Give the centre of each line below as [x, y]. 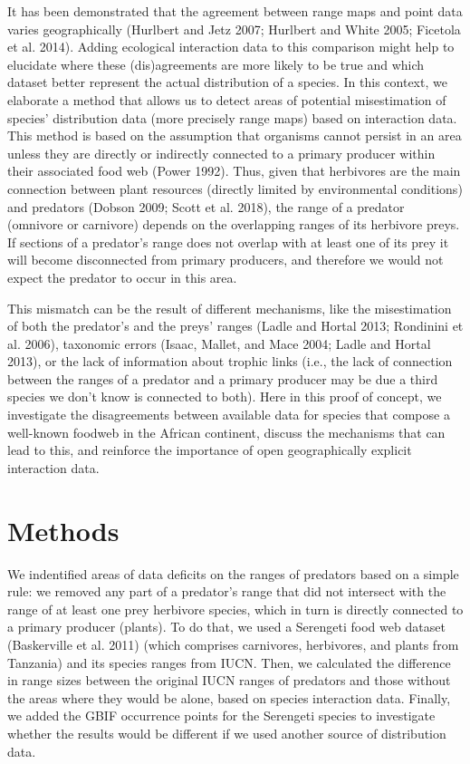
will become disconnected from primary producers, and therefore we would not [225, 260]
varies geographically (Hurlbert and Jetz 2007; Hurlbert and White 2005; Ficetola [234, 29]
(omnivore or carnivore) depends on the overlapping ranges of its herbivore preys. [234, 224]
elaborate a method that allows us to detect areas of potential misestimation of [227, 99]
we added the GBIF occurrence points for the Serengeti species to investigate [221, 716]
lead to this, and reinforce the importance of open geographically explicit [210, 450]
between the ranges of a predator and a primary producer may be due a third [223, 378]
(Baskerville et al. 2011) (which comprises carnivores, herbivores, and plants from [233, 644]
